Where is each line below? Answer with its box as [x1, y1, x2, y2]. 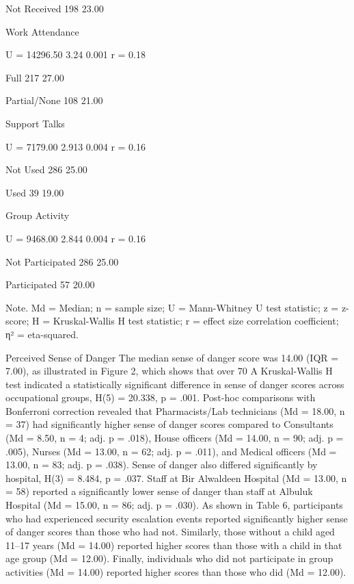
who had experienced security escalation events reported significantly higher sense [5, 511, 348, 525]
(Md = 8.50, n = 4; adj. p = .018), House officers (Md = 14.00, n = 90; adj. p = [5, 431, 344, 445]
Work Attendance [5, 24, 79, 38]
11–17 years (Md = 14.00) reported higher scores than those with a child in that [5, 537, 342, 552]
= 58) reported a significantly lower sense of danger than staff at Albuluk [5, 484, 313, 498]
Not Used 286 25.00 [5, 162, 87, 177]
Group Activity [5, 208, 70, 223]
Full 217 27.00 [5, 70, 64, 84]
